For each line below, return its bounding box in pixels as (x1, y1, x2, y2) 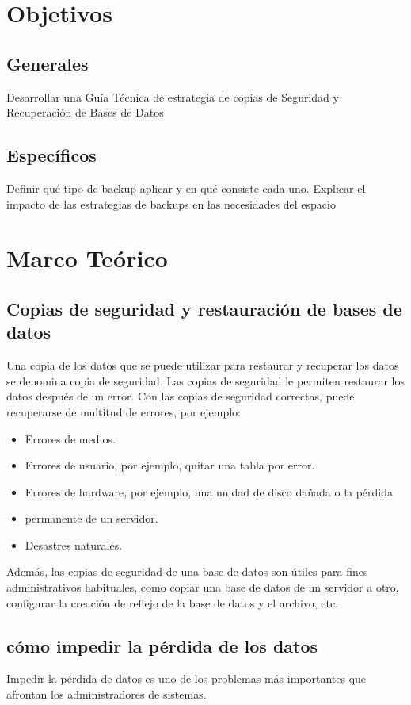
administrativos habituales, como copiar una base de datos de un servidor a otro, (6, 579, 399, 596)
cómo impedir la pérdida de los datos (6, 633, 318, 657)
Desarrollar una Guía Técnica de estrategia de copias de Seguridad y (6, 88, 339, 105)
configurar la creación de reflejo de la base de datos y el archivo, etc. (6, 594, 339, 611)
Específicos (6, 143, 97, 167)
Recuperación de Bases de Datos (6, 104, 164, 121)
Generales (6, 51, 89, 75)
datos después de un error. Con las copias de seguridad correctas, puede (6, 388, 355, 404)
